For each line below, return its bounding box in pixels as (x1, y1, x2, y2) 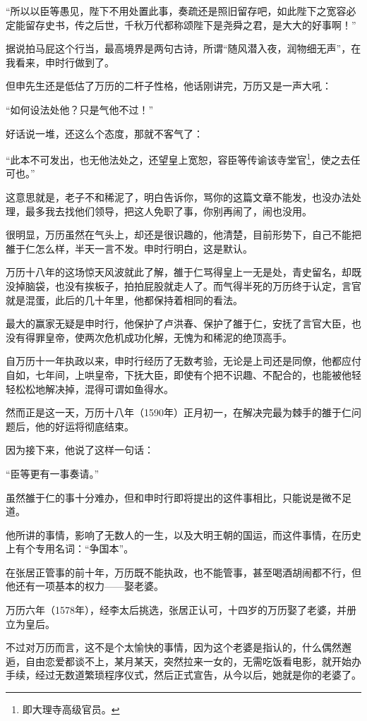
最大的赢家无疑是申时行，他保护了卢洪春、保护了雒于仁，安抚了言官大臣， (6, 316, 351, 331)
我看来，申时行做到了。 (6, 54, 114, 69)
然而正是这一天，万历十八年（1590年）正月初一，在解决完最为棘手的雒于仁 (6, 405, 351, 420)
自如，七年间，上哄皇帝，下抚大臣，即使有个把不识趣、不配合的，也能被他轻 (6, 367, 361, 382)
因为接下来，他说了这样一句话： (6, 442, 154, 457)
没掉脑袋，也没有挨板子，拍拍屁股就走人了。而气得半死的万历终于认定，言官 (6, 278, 361, 293)
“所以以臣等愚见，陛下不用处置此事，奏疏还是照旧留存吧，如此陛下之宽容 (6, 4, 347, 18)
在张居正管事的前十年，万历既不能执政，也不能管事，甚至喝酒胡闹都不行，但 (6, 564, 361, 579)
